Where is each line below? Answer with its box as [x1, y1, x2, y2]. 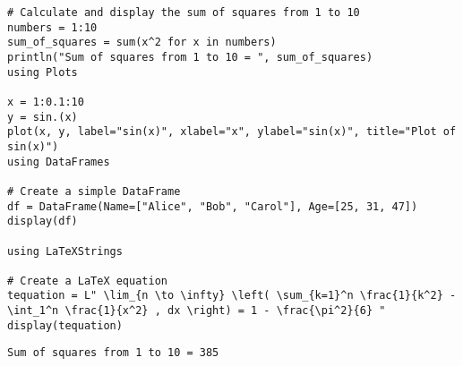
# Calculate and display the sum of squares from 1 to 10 [7, 6, 360, 19]
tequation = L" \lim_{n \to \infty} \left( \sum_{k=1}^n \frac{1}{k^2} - [7, 289, 457, 302]
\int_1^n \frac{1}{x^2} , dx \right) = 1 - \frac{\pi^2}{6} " [7, 304, 386, 318]
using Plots [7, 65, 78, 79]
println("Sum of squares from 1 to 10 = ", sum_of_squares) [7, 50, 373, 64]
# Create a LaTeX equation [7, 274, 167, 287]
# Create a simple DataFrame [7, 184, 181, 198]
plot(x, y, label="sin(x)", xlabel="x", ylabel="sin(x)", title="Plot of [7, 125, 457, 139]
